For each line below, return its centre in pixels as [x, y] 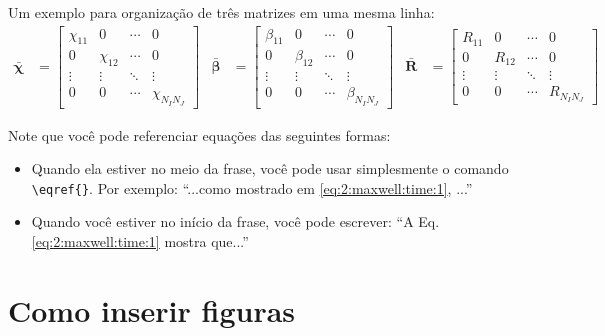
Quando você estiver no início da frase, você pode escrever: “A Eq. [235, 221]
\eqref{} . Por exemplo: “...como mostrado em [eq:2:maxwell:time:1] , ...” [252, 187]
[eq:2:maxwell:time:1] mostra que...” [140, 241]
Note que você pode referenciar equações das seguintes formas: [199, 134]
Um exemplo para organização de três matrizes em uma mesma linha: [221, 12]
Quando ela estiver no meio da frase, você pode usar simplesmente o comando [270, 168]
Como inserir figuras [152, 309]
